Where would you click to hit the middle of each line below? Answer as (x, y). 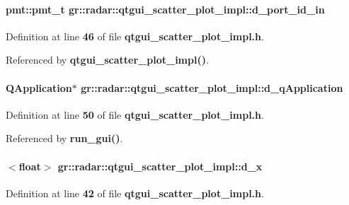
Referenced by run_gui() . (64, 138)
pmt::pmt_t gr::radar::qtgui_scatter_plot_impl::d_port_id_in (165, 9)
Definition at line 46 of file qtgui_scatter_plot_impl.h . (135, 36)
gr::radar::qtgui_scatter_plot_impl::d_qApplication (212, 87)
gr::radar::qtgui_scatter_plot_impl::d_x (160, 166)
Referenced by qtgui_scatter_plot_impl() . (107, 60)
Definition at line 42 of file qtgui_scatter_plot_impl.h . (135, 193)
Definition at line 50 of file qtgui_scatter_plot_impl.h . (135, 114)
